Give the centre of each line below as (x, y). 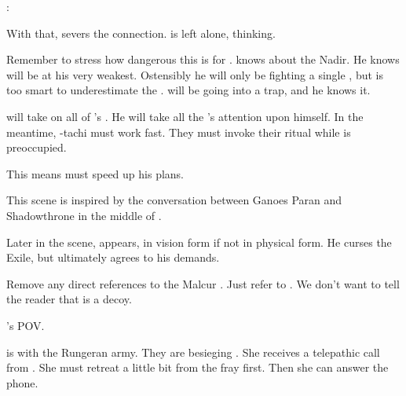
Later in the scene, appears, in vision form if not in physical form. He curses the (199, 242)
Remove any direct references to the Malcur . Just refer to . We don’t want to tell (203, 283)
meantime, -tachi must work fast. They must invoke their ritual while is (179, 132)
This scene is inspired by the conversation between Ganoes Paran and (174, 200)
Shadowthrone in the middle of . (84, 215)
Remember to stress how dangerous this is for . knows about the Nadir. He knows (203, 59)
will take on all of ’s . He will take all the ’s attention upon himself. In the (185, 116)
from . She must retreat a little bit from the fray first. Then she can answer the (198, 367)
